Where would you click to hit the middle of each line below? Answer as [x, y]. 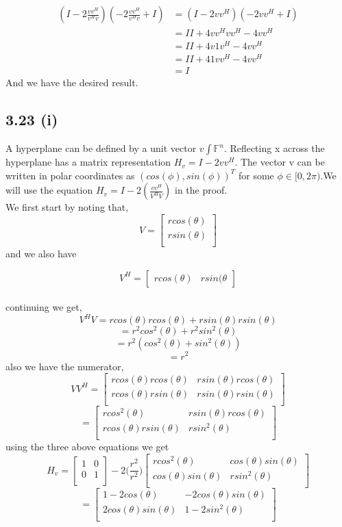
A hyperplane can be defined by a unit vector [101, 148]
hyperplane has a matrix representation [88, 162]
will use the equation [49, 190]
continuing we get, [44, 307]
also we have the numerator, [65, 366]
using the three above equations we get [87, 447]
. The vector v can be [280, 162]
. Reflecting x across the [274, 148]
